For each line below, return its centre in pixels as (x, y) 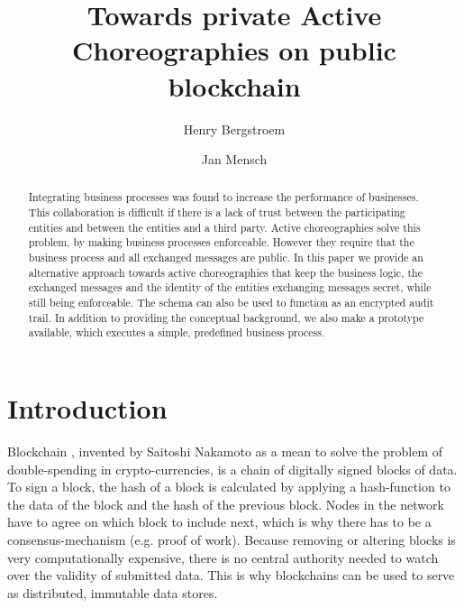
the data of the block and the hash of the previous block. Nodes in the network (226, 504)
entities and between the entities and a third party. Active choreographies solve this (224, 227)
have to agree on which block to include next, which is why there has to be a (219, 522)
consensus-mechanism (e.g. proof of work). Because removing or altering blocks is (232, 539)
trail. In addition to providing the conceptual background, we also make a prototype (226, 317)
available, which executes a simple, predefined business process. (177, 332)
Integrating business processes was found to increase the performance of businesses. (223, 197)
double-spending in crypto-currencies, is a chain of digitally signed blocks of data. (232, 469)
